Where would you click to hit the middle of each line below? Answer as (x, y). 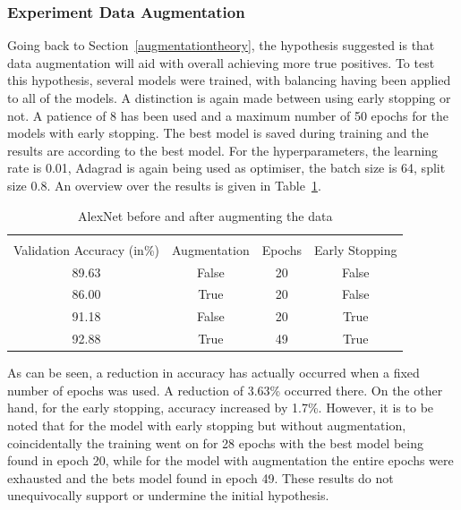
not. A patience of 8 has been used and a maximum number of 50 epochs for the (228, 115)
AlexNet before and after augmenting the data (205, 215)
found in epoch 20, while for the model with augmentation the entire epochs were (230, 460)
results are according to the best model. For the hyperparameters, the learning (223, 150)
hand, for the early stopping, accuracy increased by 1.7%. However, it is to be (221, 408)
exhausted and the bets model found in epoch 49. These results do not (201, 477)
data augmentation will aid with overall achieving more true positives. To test (221, 62)
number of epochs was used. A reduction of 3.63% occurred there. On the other (225, 390)
